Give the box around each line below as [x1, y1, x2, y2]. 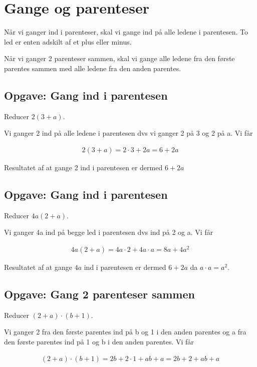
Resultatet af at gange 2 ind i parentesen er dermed [4, 162, 163, 172]
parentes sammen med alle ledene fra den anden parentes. [4, 63, 181, 73]
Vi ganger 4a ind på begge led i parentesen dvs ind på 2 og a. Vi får [4, 227, 213, 237]
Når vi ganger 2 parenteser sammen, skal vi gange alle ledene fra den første [4, 53, 235, 64]
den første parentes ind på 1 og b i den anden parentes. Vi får [4, 336, 194, 346]
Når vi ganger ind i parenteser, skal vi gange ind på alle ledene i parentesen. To [4, 27, 248, 37]
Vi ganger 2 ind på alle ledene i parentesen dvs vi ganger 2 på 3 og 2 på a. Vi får [4, 128, 253, 138]
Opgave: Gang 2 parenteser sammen [4, 286, 195, 301]
